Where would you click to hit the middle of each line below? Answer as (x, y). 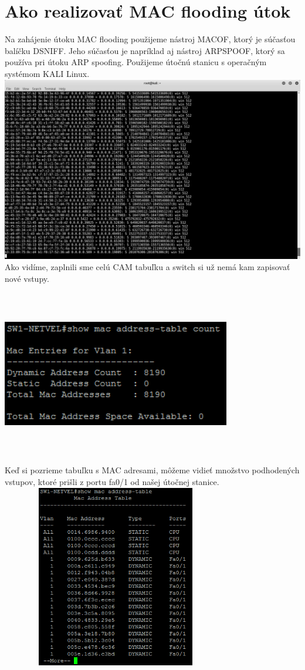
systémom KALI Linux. (47, 73)
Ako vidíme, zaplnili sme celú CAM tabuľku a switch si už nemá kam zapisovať (148, 267)
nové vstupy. (27, 278)
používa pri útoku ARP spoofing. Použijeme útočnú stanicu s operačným (136, 62)
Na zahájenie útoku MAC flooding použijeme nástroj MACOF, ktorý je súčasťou (150, 39)
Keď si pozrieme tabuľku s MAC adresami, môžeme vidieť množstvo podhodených (152, 470)
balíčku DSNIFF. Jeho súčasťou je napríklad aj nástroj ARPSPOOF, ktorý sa (145, 50)
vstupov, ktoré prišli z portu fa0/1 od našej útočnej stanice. (112, 481)
